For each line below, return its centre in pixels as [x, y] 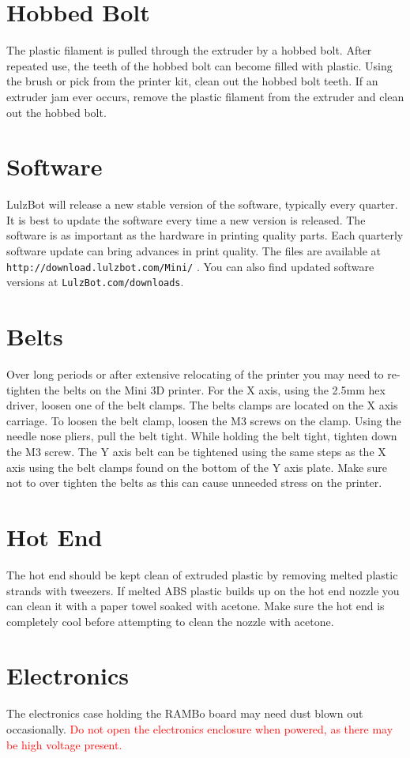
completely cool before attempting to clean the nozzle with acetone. [170, 621]
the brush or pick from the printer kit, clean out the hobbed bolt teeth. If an [192, 81]
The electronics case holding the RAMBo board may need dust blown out [185, 713]
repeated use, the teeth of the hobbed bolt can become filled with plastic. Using [199, 65]
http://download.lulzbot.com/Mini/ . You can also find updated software [190, 266]
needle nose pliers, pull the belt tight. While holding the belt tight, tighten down [202, 436]
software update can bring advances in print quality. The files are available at [194, 251]
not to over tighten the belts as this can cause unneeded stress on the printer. [194, 483]
